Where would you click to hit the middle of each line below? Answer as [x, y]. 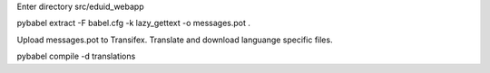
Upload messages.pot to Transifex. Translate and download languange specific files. [175, 40]
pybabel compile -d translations [76, 56]
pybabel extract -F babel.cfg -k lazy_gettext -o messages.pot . [134, 23]
